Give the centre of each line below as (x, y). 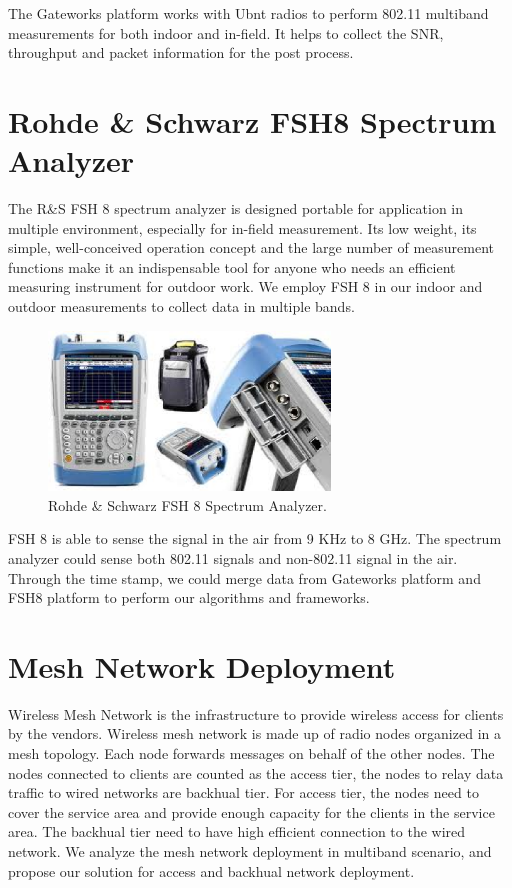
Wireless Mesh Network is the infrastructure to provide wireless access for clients (256, 713)
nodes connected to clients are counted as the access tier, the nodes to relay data (256, 772)
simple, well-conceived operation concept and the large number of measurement (251, 247)
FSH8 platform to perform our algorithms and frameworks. (189, 597)
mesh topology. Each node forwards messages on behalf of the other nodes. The (251, 753)
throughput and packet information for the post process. (181, 52)
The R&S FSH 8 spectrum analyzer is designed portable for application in (236, 208)
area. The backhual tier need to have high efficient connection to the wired (237, 831)
